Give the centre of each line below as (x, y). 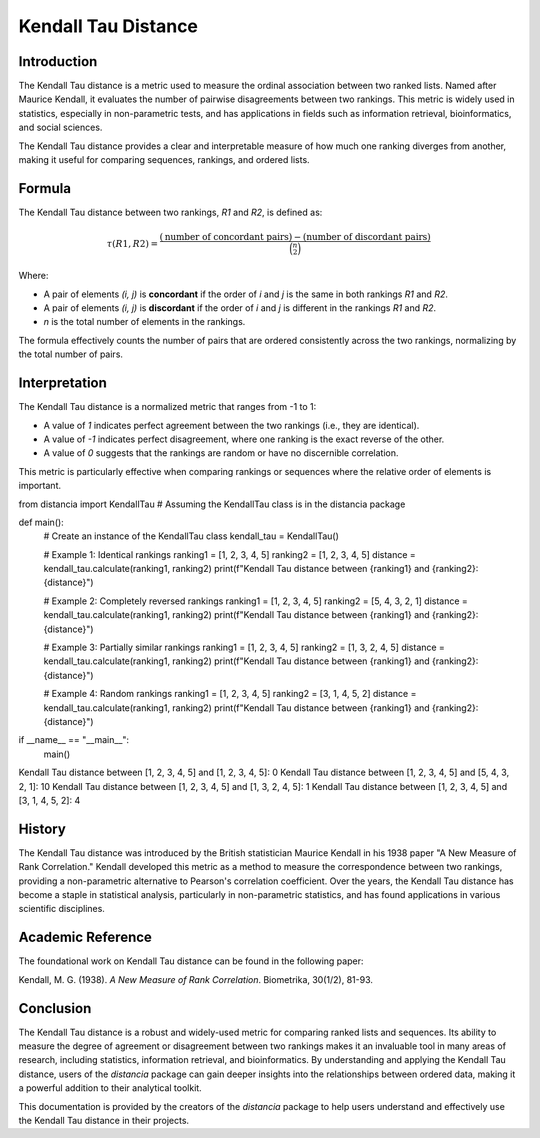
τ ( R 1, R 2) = (132, 243)
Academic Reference (85, 937)
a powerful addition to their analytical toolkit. (110, 1088)
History (42, 828)
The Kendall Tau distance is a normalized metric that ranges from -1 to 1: (167, 407)
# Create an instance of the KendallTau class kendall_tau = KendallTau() (191, 536)
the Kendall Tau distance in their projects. (104, 1120)
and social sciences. (60, 127)
